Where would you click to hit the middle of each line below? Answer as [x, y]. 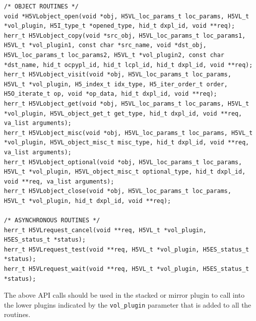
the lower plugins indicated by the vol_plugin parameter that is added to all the [128, 304]
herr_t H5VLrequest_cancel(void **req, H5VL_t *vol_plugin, [105, 230]
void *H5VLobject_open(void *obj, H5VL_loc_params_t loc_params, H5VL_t [127, 16]
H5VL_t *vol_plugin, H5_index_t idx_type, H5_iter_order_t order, [116, 84]
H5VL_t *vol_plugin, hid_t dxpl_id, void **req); [88, 201]
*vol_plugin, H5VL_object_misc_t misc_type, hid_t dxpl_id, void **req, [127, 143]
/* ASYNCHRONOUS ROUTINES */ [52, 221]
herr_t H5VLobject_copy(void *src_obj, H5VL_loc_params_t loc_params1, [125, 35]
